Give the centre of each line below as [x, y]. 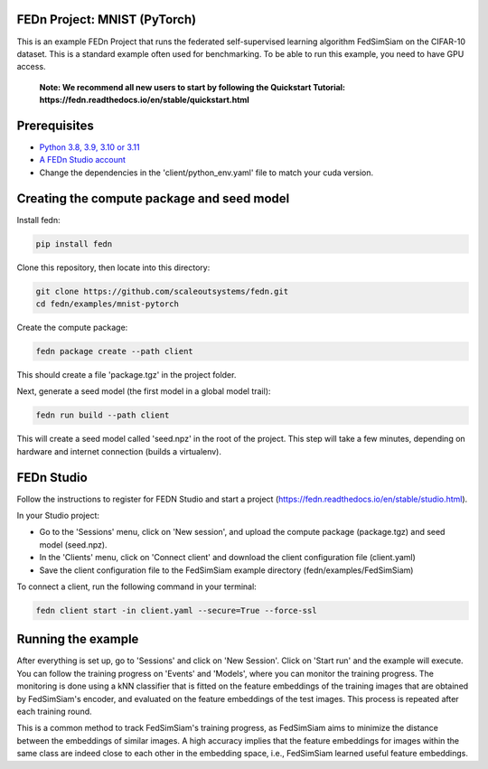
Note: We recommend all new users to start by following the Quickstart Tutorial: [192, 87]
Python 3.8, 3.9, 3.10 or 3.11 [89, 147]
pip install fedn [74, 244]
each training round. [54, 712]
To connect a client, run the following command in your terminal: [136, 586]
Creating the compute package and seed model [153, 198]
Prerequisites [55, 125]
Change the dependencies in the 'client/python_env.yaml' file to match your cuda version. [206, 173]
